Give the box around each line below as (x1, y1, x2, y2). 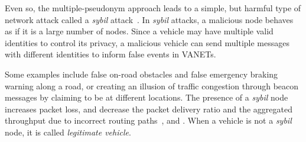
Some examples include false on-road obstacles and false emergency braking (5, 67, 278, 80)
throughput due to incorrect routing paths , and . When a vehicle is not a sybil (5, 114, 292, 127)
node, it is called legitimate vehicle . (5, 125, 131, 138)
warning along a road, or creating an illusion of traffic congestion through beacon (5, 79, 299, 92)
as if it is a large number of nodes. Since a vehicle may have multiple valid (5, 25, 274, 37)
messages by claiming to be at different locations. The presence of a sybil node (5, 91, 288, 104)
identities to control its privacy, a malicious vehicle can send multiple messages (5, 36, 290, 49)
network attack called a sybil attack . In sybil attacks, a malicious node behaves (5, 13, 294, 25)
